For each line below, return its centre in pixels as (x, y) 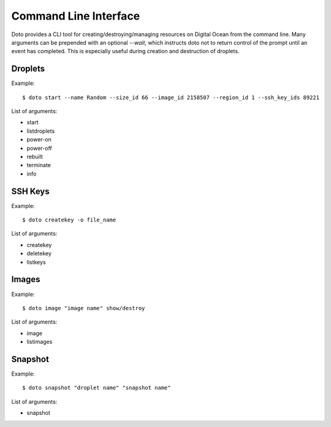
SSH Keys (30, 191)
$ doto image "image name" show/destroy (84, 308)
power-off (39, 148)
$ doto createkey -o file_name (69, 220)
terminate (39, 165)
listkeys (36, 262)
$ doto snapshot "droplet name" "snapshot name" (97, 388)
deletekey (39, 253)
